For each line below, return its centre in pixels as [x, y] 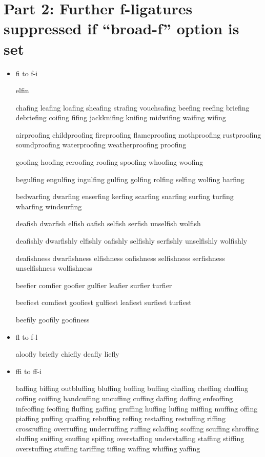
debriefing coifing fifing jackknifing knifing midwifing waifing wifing [121, 117]
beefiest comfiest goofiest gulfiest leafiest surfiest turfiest [104, 302]
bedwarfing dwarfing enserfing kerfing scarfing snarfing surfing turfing [125, 196]
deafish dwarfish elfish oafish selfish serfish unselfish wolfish [108, 223]
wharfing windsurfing [49, 206]
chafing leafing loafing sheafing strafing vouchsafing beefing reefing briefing [132, 107]
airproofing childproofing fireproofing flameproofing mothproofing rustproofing [138, 134]
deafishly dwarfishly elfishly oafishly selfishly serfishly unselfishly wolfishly [131, 241]
